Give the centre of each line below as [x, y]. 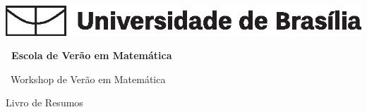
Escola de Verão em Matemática [92, 55]
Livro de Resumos [44, 102]
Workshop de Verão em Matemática [88, 79]
